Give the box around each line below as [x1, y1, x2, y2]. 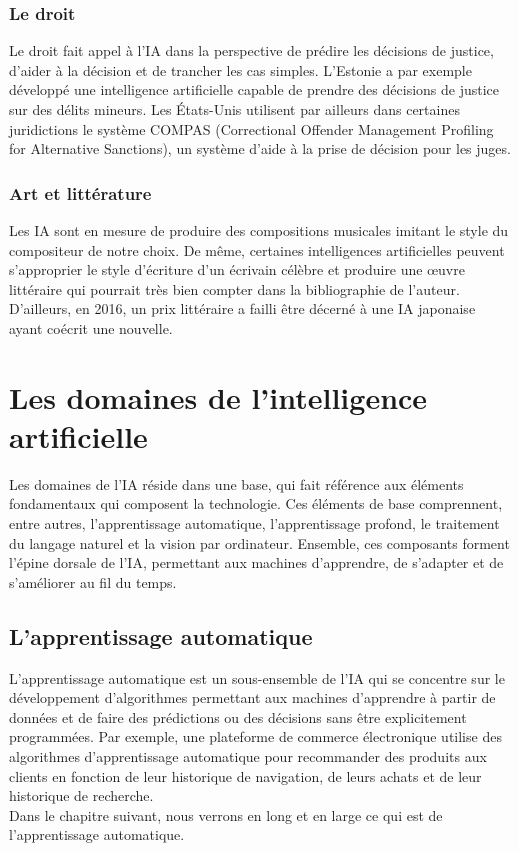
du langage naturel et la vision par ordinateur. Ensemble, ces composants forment [9, 532, 510, 553]
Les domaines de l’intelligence [9, 376, 428, 417]
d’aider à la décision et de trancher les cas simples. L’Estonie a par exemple [9, 59, 472, 80]
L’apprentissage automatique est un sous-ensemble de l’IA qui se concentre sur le [9, 667, 505, 688]
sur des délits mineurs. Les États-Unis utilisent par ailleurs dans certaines [9, 99, 460, 119]
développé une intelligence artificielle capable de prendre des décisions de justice [9, 79, 500, 100]
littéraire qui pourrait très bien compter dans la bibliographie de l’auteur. [9, 278, 460, 299]
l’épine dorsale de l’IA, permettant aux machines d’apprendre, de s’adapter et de [9, 552, 504, 573]
